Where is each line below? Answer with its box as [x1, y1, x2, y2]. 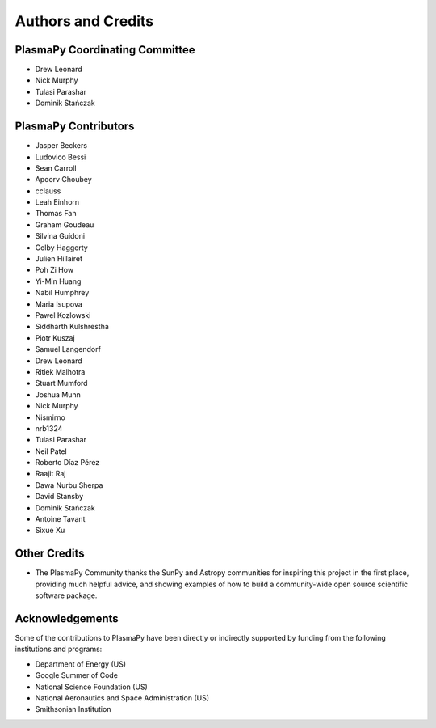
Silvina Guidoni [35, 231, 85, 241]
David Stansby [35, 492, 84, 502]
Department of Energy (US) [35, 659, 127, 669]
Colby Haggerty [35, 243, 88, 252]
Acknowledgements [15, 612, 119, 625]
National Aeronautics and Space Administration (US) [35, 692, 210, 703]
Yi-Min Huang [35, 276, 82, 286]
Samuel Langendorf [35, 345, 101, 354]
